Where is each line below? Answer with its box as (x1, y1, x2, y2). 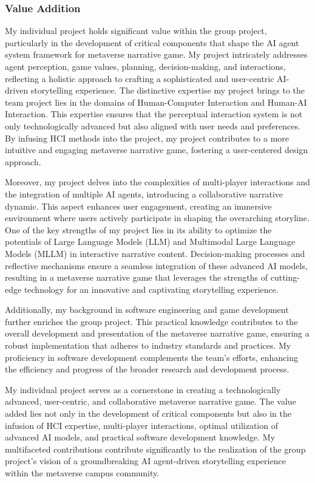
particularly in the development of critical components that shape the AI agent (5, 36, 299, 49)
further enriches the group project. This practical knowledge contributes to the (5, 315, 298, 327)
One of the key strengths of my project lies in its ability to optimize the (5, 223, 272, 236)
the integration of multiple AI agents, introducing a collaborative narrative (5, 187, 283, 200)
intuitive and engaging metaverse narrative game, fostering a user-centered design (5, 143, 308, 156)
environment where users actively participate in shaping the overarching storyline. (5, 211, 310, 224)
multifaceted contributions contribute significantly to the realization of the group (5, 442, 306, 455)
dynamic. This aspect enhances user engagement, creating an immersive (5, 199, 272, 212)
